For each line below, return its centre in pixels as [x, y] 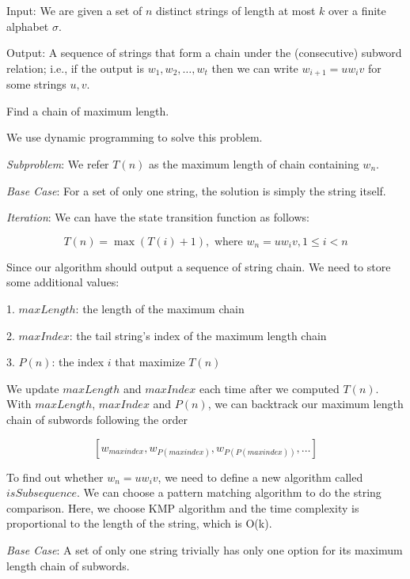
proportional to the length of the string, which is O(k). [139, 523]
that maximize [150, 362]
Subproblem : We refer [58, 164]
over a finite [357, 10]
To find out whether [55, 477]
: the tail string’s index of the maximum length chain [198, 335]
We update [33, 388]
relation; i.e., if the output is [75, 68]
